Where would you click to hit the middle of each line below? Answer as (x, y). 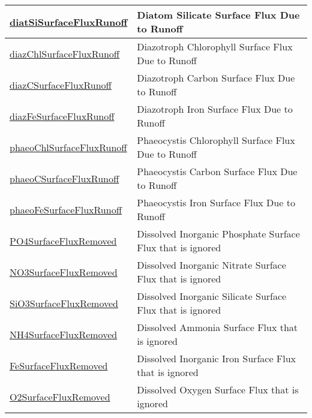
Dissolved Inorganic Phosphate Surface (218, 234)
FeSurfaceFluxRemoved (59, 365)
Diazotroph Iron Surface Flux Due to (215, 109)
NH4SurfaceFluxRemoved (64, 334)
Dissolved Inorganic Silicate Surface (212, 296)
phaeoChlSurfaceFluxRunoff (68, 147)
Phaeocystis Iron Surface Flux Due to (216, 202)
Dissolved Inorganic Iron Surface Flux (217, 358)
